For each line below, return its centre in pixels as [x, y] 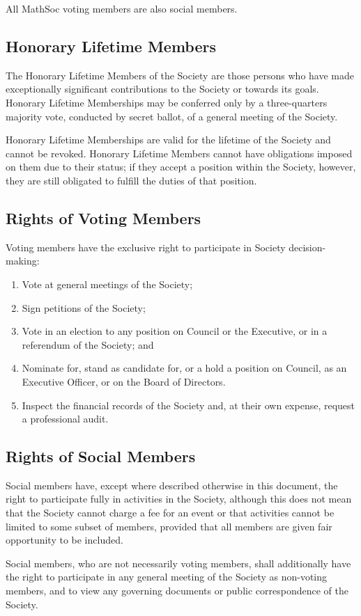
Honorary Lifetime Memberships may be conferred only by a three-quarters [167, 102]
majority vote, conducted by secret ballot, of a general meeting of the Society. [172, 116]
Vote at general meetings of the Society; [107, 284]
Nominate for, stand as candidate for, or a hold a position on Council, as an [184, 368]
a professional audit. [65, 419]
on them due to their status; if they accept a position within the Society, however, [181, 167]
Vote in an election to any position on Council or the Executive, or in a [175, 331]
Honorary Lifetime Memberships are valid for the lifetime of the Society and [168, 140]
